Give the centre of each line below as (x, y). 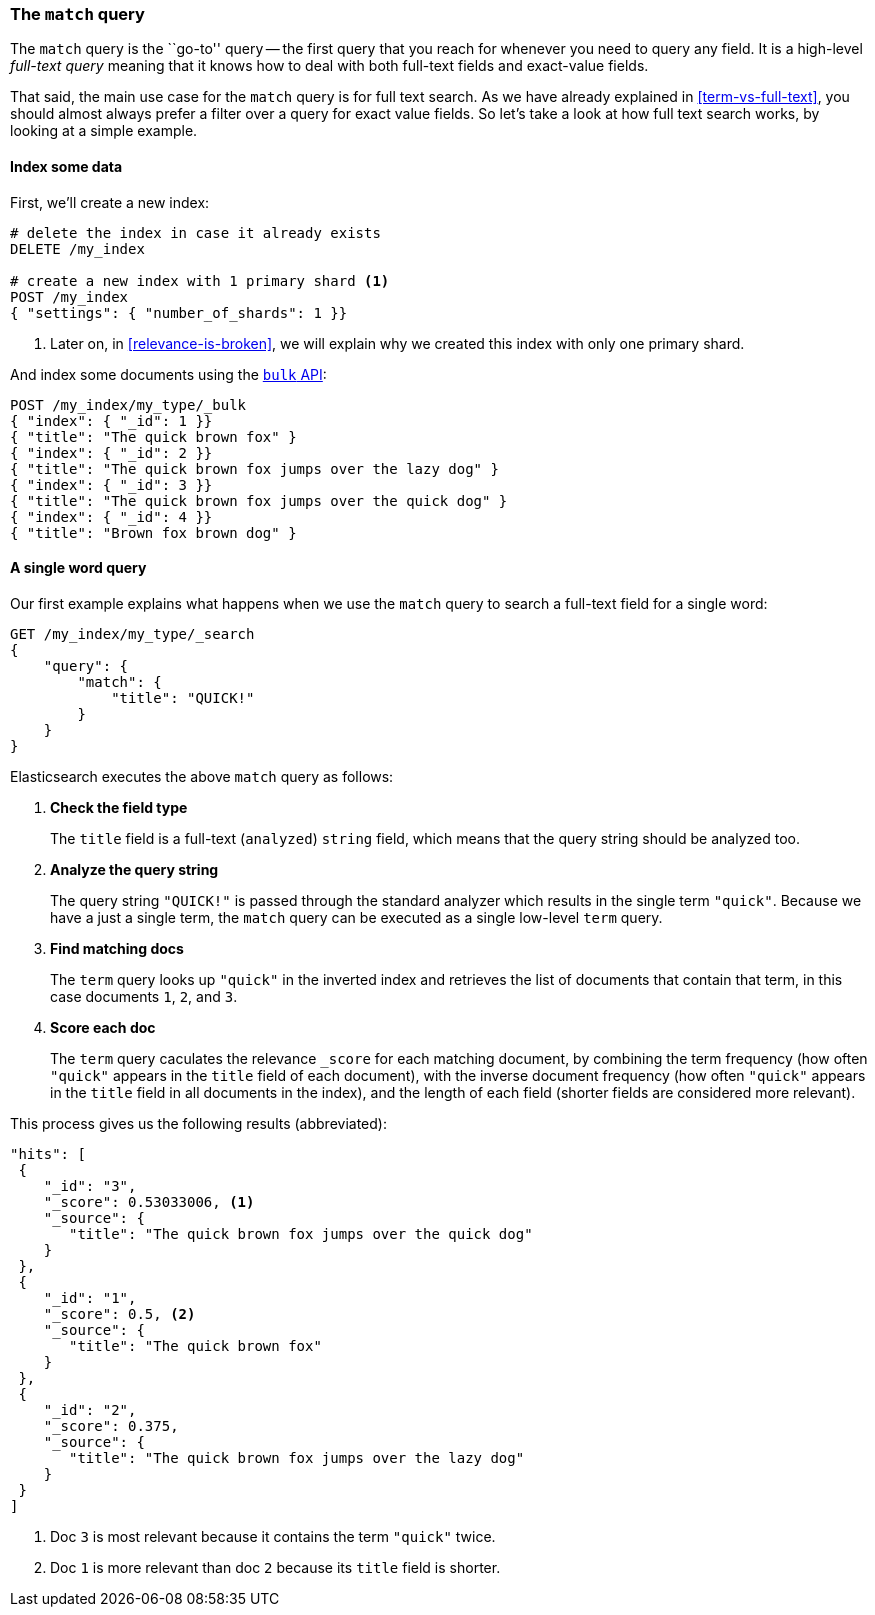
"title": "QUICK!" (183, 697)
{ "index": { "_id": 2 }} (111, 452)
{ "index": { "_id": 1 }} (111, 420)
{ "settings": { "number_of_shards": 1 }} (179, 312)
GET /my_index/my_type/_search (132, 633)
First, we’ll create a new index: (110, 202)
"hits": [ (48, 1153)
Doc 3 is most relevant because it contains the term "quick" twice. (273, 1536)
